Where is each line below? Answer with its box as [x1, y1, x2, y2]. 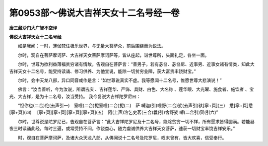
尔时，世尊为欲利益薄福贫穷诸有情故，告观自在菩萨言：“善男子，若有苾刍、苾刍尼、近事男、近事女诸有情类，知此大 [17, 61, 255, 67]
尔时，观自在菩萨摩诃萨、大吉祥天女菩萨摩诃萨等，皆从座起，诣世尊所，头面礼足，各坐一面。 [17, 52, 209, 58]
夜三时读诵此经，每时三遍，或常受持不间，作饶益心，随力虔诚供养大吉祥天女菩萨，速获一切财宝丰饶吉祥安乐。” [9, 126, 235, 132]
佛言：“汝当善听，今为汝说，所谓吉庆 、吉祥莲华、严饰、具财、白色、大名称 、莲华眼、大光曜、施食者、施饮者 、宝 [17, 86, 254, 92]
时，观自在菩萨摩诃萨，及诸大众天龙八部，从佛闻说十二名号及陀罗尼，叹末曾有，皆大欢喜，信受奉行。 [17, 135, 227, 141]
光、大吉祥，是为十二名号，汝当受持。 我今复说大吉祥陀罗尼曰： [9, 93, 141, 99]
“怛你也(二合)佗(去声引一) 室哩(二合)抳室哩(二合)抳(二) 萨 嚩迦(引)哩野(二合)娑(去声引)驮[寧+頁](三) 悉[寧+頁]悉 [17, 102, 253, 109]
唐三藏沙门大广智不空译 [9, 25, 57, 31]
